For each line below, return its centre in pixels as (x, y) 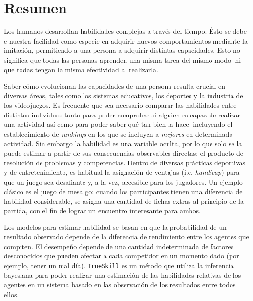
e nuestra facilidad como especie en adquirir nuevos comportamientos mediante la (126, 40)
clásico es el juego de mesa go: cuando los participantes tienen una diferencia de (123, 191)
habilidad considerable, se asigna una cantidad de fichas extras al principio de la (124, 201)
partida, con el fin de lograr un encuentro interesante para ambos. (102, 210)
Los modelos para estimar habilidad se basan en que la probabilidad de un (115, 227)
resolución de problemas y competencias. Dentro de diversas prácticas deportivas (125, 162)
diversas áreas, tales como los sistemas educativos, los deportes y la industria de (124, 95)
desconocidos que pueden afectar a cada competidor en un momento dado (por (122, 256)
